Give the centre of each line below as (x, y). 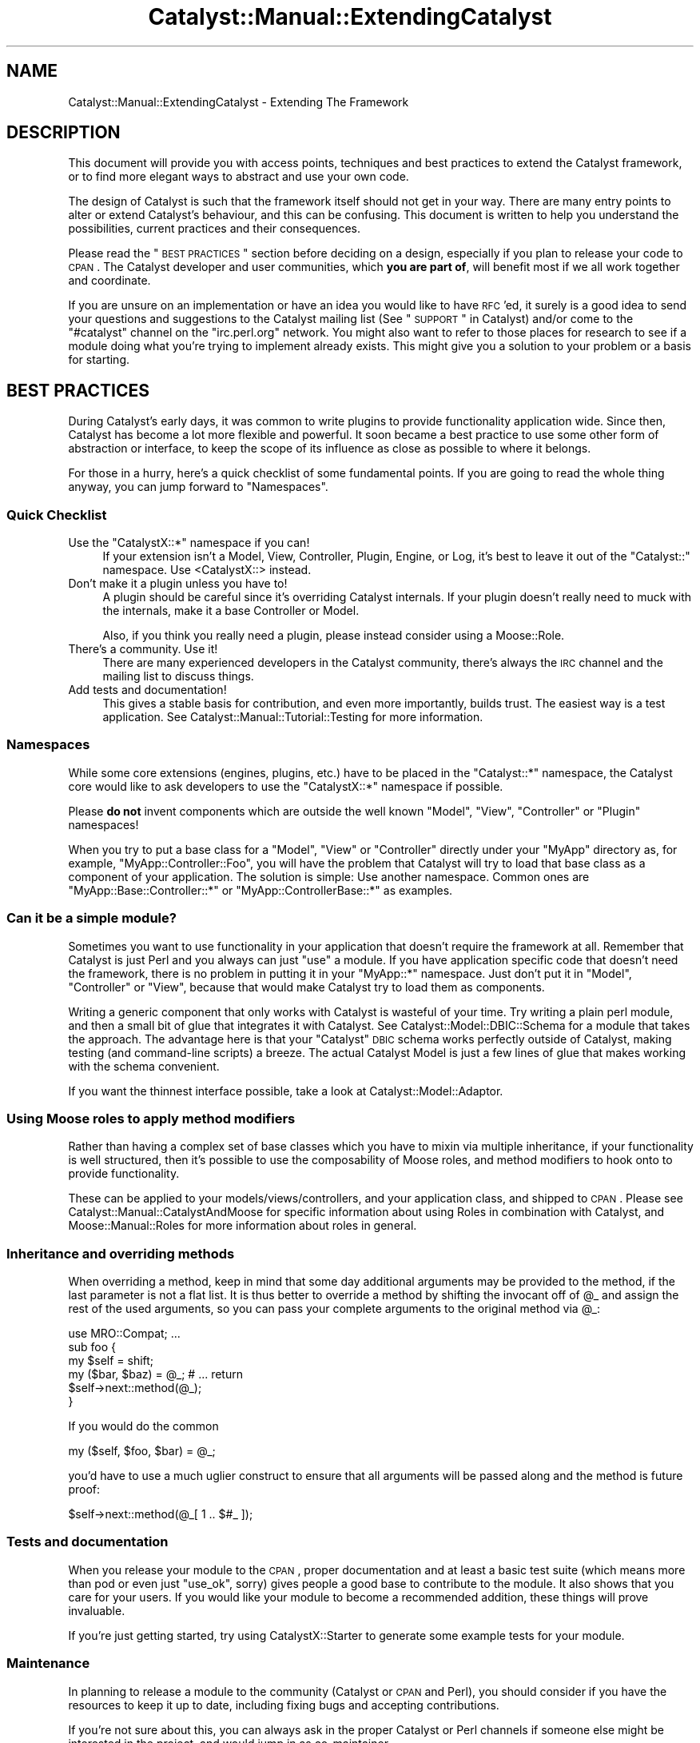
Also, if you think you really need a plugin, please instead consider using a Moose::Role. (334, 636)
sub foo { (92, 1347)
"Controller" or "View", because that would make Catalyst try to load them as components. (306, 987)
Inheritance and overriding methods (121, 1253)
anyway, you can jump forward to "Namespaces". (198, 487)
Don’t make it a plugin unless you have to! (178, 584)
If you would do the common (143, 1426)
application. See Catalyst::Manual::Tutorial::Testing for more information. (293, 717)
